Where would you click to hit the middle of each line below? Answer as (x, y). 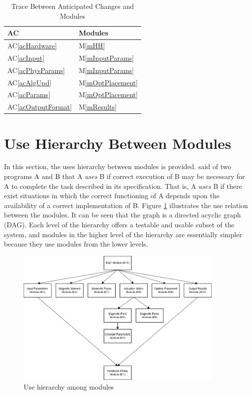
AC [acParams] (29, 94)
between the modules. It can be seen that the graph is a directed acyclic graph (123, 215)
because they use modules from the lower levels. (76, 244)
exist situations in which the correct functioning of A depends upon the (112, 196)
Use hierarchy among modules (69, 386)
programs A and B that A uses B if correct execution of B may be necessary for (125, 176)
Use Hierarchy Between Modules (118, 143)
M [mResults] (97, 107)
